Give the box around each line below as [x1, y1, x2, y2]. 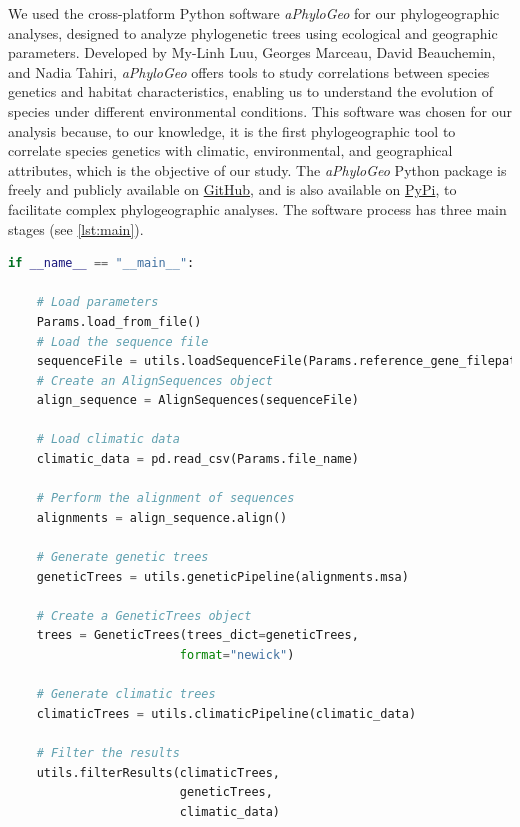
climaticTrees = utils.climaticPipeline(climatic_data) [36, 706, 417, 721]
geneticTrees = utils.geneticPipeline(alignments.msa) [36, 569, 409, 584]
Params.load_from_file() [36, 314, 202, 329]
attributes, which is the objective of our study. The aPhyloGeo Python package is [8, 159, 507, 180]
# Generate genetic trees [36, 550, 209, 565]
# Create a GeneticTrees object [36, 608, 252, 623]
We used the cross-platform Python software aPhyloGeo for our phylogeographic [8, 3, 500, 23]
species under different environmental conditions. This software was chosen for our [8, 100, 512, 121]
